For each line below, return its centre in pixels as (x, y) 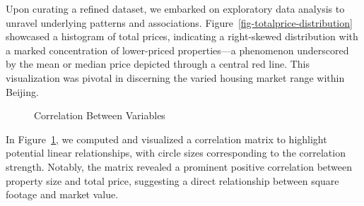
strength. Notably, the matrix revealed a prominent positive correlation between (179, 166)
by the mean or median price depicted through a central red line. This (158, 64)
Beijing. (22, 91)
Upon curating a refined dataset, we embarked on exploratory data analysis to (175, 8)
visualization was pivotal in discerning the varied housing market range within (175, 77)
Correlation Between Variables (100, 115)
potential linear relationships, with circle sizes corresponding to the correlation (176, 153)
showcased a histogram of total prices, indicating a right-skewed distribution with (182, 36)
